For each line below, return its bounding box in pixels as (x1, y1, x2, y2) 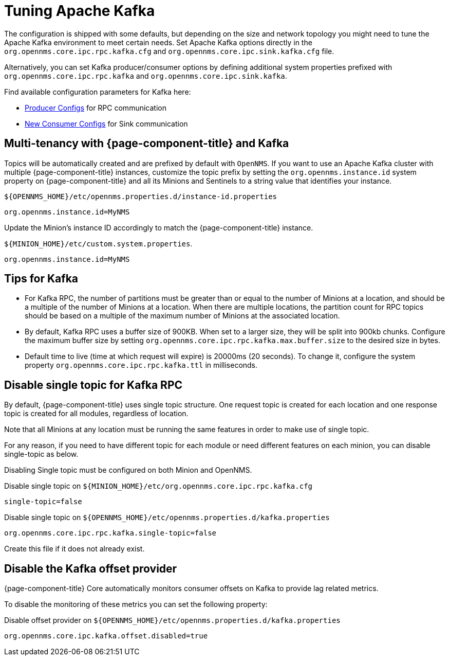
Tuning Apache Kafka (4, 2, 155, 20)
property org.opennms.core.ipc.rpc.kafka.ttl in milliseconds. (25, 361, 258, 370)
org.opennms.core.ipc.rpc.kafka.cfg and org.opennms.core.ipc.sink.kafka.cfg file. (4, 46, 334, 56)
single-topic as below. (4, 450, 79, 459)
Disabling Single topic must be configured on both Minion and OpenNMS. (4, 466, 252, 475)
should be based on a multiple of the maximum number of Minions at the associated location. (25, 311, 340, 320)
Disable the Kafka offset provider (4, 562, 177, 575)
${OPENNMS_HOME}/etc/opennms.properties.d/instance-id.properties (4, 192, 277, 201)
